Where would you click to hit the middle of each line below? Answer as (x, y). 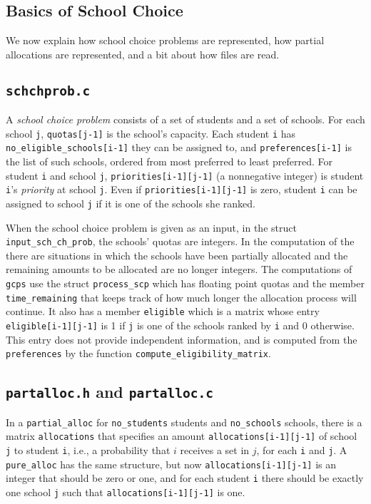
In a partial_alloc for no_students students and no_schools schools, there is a (184, 422)
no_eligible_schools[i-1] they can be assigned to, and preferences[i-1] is (179, 147)
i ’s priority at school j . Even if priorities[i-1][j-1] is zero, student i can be (182, 189)
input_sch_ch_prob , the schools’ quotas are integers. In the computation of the (180, 241)
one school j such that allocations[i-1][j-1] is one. (126, 492)
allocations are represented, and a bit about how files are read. (143, 54)
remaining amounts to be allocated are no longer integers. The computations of (179, 269)
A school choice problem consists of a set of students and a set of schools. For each (185, 119)
